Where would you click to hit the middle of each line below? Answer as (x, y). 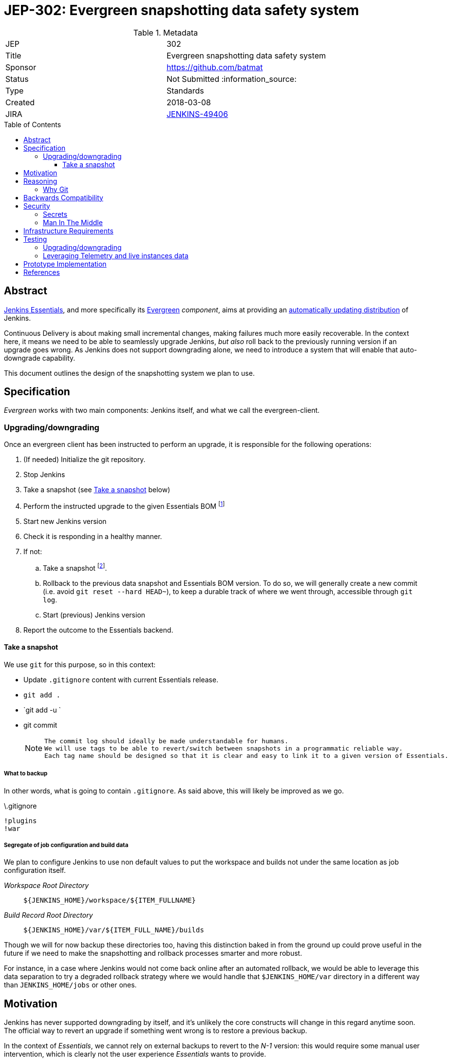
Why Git (56, 189)
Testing (35, 239)
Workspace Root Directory (47, 886)
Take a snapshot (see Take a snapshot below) (97, 490)
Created (20, 102)
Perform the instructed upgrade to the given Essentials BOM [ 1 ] (124, 505)
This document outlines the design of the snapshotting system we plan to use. (129, 373)
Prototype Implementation (65, 264)
